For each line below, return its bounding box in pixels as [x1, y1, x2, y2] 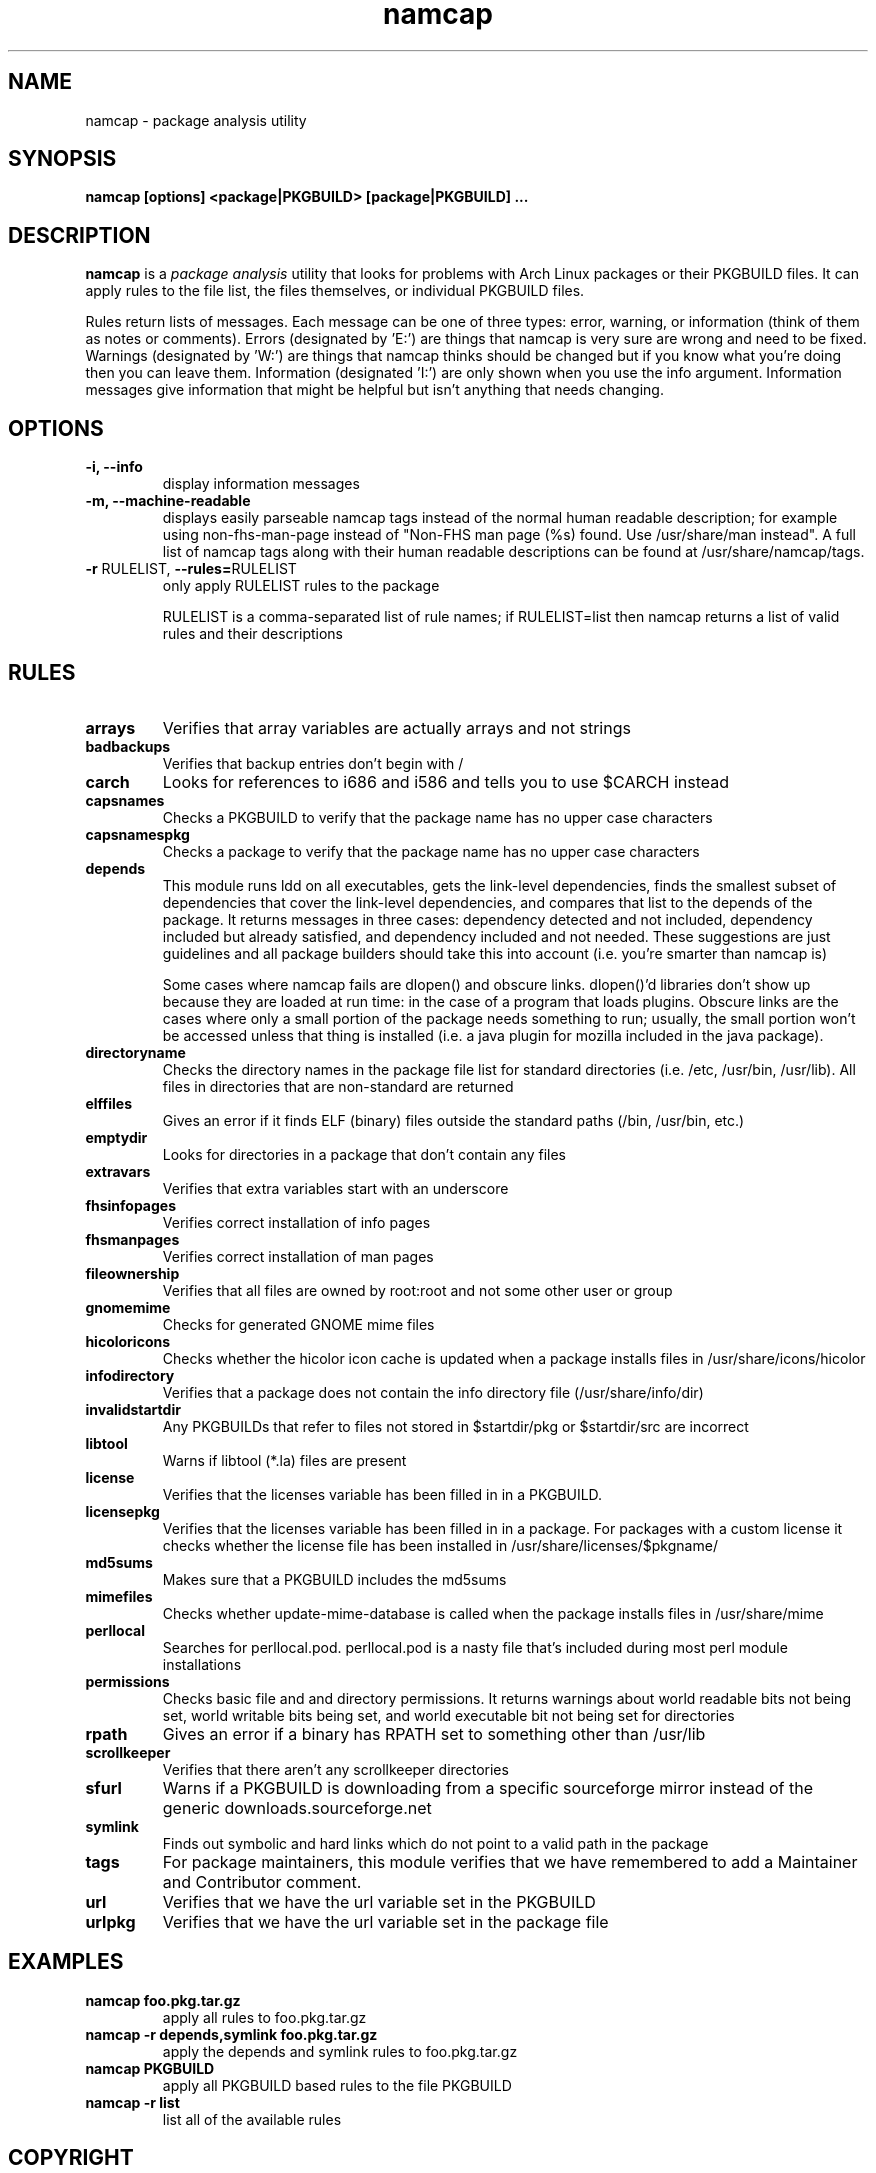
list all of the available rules [162, 2110, 342, 2128]
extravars [85, 1162, 151, 1180]
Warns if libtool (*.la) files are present [162, 1451, 407, 1469]
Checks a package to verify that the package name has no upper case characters [162, 842, 700, 860]
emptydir [85, 1128, 148, 1146]
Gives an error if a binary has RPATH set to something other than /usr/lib [162, 1723, 706, 1744]
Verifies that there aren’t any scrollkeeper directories [162, 1760, 509, 1778]
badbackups [85, 737, 171, 755]
